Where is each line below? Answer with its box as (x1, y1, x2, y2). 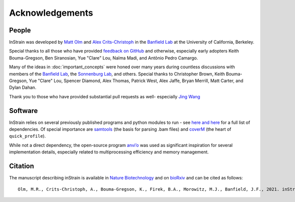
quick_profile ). (9, 133, 46, 139)
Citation (9, 162, 34, 171)
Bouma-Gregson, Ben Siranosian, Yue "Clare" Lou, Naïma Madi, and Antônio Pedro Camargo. (9, 55, 198, 61)
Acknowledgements (9, 7, 93, 18)
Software (9, 106, 38, 115)
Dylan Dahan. (9, 85, 36, 90)
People (9, 26, 31, 34)
